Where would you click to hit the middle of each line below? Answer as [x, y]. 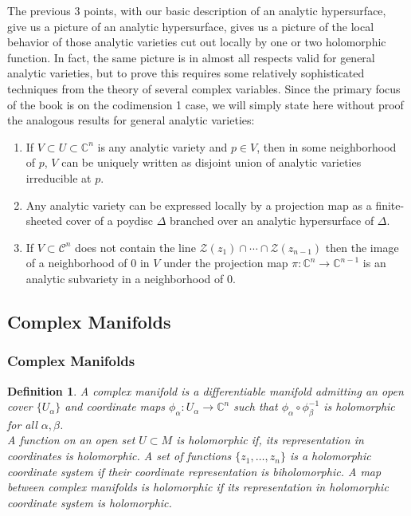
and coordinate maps [115, 406]
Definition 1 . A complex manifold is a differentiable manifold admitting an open [205, 390]
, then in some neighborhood [327, 146]
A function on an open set [71, 440]
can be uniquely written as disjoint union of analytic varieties [211, 162]
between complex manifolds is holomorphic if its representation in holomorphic [198, 487]
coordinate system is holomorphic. [90, 502]
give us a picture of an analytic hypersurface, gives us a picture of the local [191, 26]
